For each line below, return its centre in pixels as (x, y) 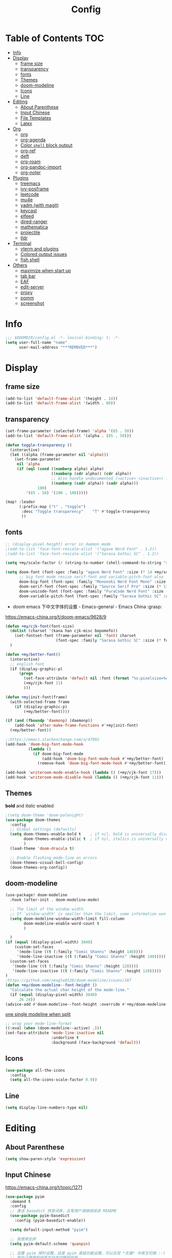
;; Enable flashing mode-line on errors (53, 858)
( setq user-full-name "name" (36, 342)
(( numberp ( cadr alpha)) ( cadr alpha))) (95, 483)
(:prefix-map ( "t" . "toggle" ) (52, 507)
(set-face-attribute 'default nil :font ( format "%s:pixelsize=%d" (97, 678)
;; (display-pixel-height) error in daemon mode (58, 544)
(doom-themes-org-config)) (39, 867)
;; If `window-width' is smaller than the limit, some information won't (90, 914)
